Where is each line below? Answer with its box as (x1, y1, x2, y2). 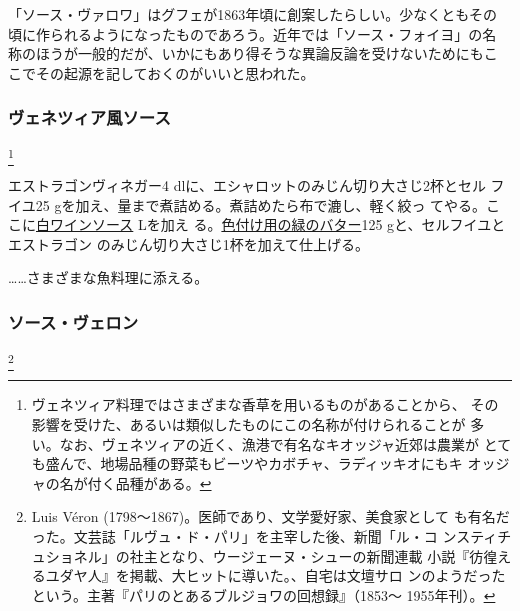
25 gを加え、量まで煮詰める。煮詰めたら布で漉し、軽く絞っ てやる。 (35, 194, 487, 215)
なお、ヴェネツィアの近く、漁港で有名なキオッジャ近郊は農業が (59, 433, 480, 454)
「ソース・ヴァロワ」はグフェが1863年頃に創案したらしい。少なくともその (8, 4, 498, 24)
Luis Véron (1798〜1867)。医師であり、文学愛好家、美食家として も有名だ (31, 506, 510, 527)
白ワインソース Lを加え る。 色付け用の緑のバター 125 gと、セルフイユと (36, 214, 506, 235)
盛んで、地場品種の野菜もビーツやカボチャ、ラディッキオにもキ (45, 453, 463, 474)
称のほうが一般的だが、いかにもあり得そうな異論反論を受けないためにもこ (8, 43, 498, 64)
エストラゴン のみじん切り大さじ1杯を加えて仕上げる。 (8, 233, 369, 254)
